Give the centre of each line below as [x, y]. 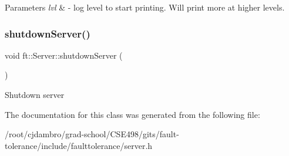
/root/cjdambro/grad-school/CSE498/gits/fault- [92, 134]
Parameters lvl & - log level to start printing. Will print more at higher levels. [145, 7]
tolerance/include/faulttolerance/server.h [79, 145]
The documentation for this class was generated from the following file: [132, 114]
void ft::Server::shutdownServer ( [64, 55]
